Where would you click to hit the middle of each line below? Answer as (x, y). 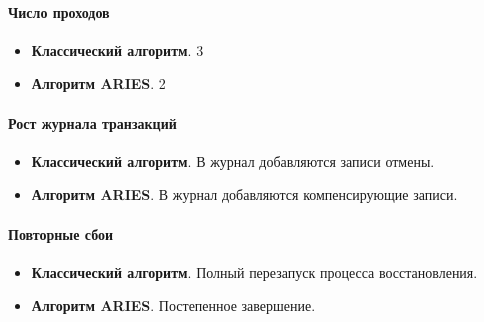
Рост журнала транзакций (92, 122)
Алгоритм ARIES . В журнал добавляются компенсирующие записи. (244, 194)
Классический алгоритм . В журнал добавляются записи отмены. (233, 160)
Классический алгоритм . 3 (117, 49)
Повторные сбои (61, 233)
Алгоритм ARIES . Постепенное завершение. (173, 305)
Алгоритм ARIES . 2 (98, 83)
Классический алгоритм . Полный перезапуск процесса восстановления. (254, 271)
